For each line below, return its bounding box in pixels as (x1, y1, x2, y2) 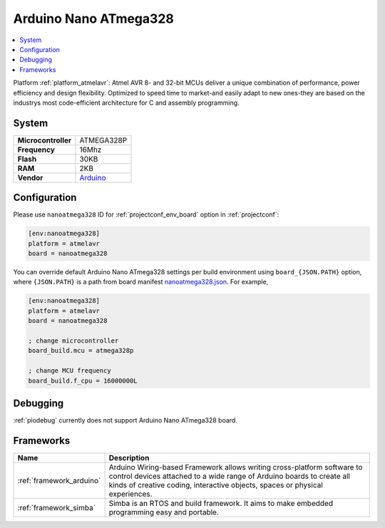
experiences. (108, 489, 153, 499)
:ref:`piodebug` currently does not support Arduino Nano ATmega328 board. (13, 416, 238, 425)
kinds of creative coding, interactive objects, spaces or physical (108, 480, 324, 490)
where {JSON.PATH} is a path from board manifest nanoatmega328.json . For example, (13, 278, 269, 286)
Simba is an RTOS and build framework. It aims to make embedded (108, 498, 334, 508)
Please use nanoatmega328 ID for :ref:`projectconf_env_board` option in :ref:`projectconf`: (13, 210, 279, 219)
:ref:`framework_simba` (17, 502, 96, 512)
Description (108, 452, 150, 462)
